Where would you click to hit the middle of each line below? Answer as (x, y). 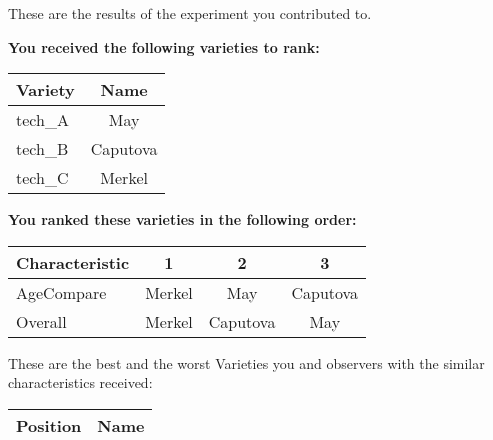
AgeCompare (61, 292)
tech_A (42, 120)
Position (49, 425)
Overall (41, 321)
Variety (45, 90)
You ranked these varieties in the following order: (182, 219)
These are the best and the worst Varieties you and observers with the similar (246, 362)
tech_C (42, 178)
